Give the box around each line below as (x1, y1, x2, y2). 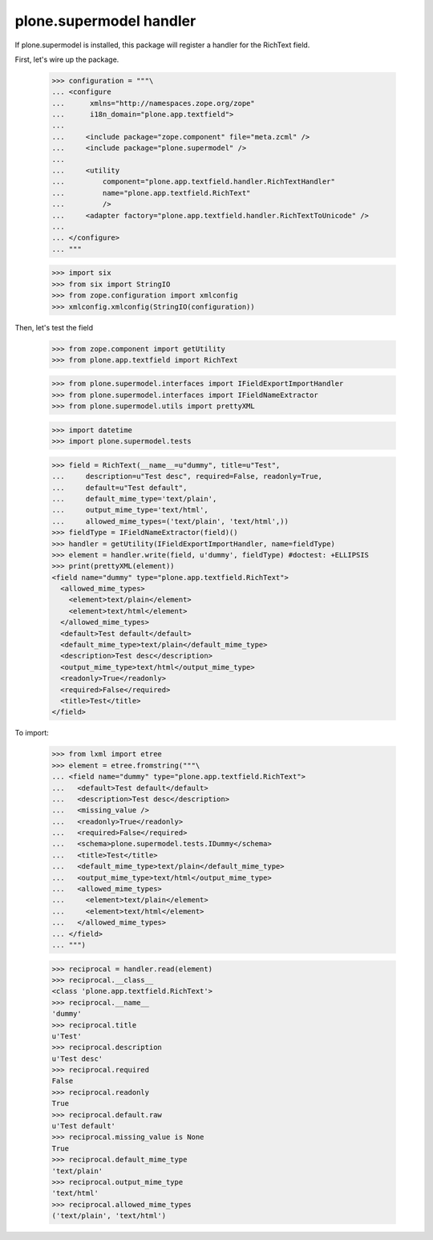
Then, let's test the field (14, 322, 94, 332)
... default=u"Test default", (51, 483, 188, 492)
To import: (14, 728, 49, 738)
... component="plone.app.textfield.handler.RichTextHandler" (51, 177, 336, 186)
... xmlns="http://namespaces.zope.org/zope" (51, 99, 256, 107)
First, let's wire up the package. (14, 55, 119, 64)
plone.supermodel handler (14, 12, 196, 30)
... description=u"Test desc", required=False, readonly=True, (51, 472, 323, 481)
